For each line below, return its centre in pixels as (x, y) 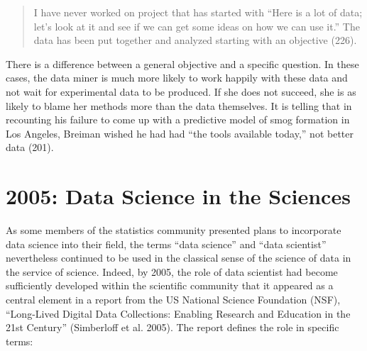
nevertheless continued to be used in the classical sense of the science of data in (179, 258)
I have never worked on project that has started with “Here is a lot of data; (198, 12)
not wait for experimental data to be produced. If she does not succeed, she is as (181, 91)
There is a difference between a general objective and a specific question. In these (182, 63)
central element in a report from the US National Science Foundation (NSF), (173, 300)
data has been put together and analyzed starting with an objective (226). (195, 40)
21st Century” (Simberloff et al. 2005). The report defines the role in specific (172, 327)
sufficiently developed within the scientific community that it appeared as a (170, 285)
